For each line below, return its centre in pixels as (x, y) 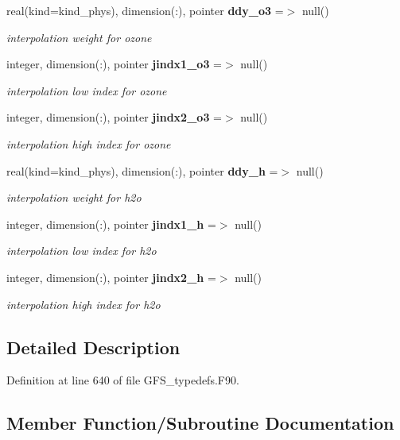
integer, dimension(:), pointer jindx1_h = (111, 224)
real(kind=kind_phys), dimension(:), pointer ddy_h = (142, 170)
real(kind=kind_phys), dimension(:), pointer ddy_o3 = (145, 10)
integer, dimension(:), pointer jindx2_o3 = (114, 117)
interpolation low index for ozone (87, 90)
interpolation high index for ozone (89, 143)
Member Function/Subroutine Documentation (200, 423)
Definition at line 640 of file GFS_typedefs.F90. (123, 380)
